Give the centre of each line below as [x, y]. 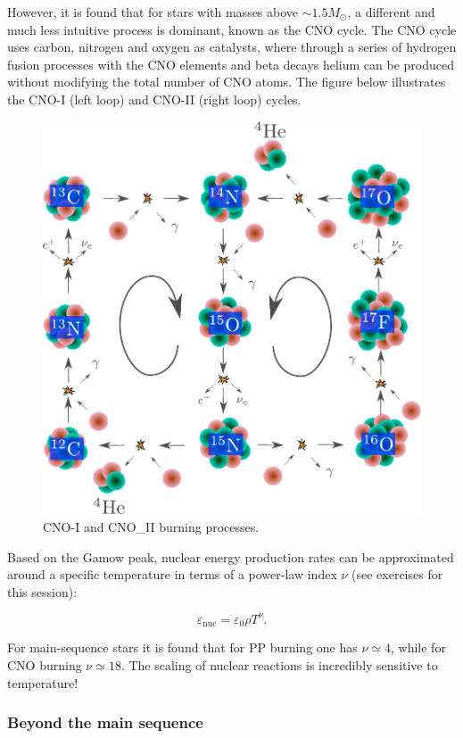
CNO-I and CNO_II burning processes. [151, 526]
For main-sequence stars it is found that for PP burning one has [182, 647]
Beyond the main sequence [105, 722]
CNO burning [45, 664]
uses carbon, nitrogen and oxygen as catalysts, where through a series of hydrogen [232, 47]
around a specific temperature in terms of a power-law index [172, 574]
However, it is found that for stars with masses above [153, 12]
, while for [418, 647]
